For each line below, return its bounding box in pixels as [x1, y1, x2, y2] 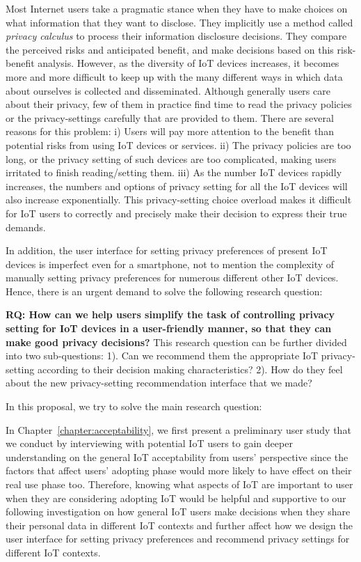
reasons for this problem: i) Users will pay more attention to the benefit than [6, 124, 334, 139]
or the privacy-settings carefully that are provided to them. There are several [6, 110, 334, 125]
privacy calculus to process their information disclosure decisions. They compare [6, 29, 347, 43]
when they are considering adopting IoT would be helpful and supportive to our [6, 490, 346, 505]
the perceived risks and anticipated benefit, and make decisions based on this [6, 42, 334, 56]
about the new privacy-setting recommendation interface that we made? [6, 375, 312, 390]
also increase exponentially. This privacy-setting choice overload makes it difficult [6, 192, 352, 207]
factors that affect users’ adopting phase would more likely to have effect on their [6, 463, 352, 478]
